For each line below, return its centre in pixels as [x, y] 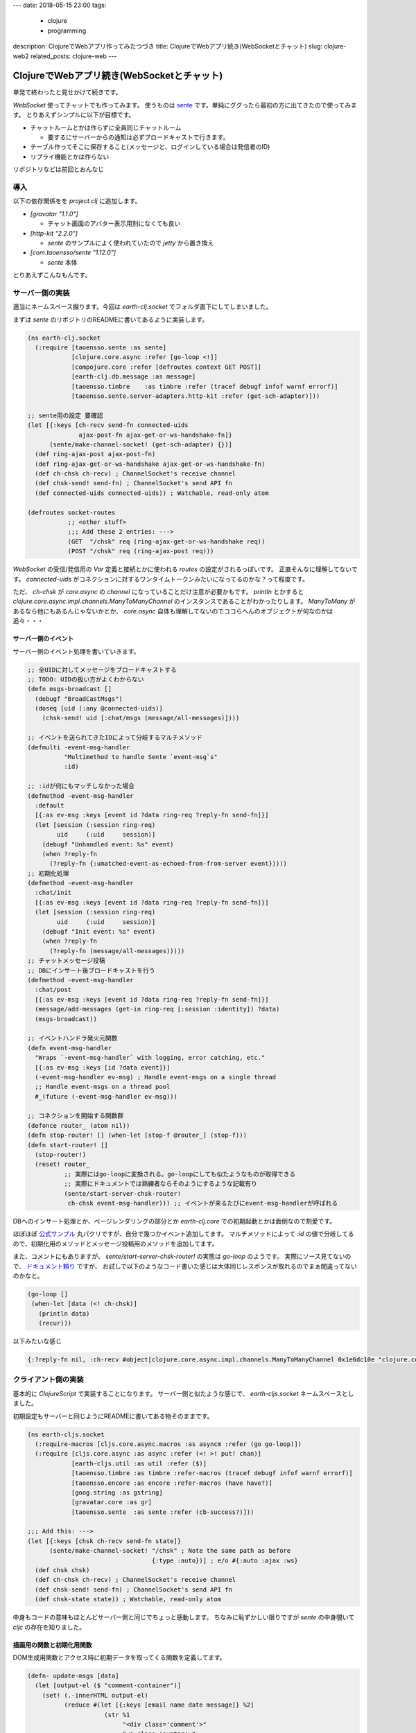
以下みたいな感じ [37, 1341]
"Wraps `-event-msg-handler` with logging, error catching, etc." [150, 1058]
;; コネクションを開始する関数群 [76, 1116]
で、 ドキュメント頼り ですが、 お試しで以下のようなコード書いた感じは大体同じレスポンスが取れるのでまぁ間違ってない [185, 1266]
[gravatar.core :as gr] [112, 1502]
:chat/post [53, 990]
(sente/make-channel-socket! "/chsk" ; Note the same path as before [170, 1551]
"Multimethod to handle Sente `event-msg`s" [140, 757]
